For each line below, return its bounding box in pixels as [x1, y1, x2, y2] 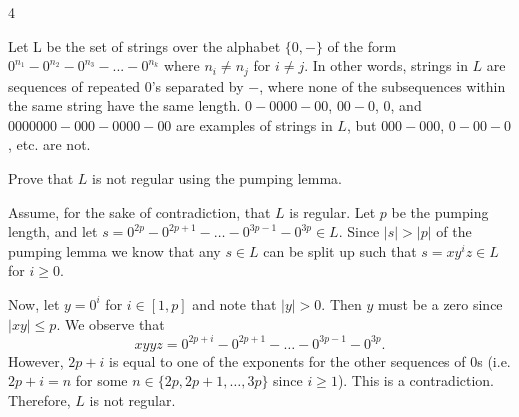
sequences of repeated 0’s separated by [8, 75, 244, 96]
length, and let [8, 221, 98, 242]
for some [75, 370, 128, 391]
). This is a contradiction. [337, 370, 495, 391]
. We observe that [56, 313, 165, 334]
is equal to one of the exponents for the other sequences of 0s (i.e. [108, 350, 511, 371]
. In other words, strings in [304, 55, 468, 76]
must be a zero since [377, 293, 503, 314]
